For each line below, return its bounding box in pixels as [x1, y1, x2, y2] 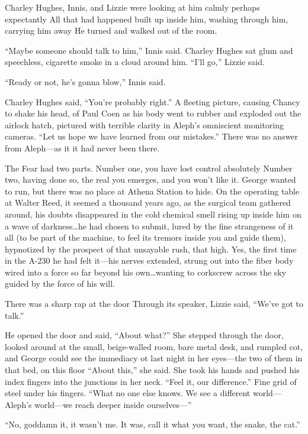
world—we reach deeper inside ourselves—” [34, 398, 192, 410]
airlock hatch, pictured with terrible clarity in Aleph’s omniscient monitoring [5, 118, 284, 131]
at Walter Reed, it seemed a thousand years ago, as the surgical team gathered [5, 196, 291, 209]
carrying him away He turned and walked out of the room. [5, 24, 217, 37]
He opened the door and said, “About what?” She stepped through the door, [5, 329, 284, 341]
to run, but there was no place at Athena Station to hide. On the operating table [5, 184, 300, 197]
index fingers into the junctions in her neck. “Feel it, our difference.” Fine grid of [5, 375, 297, 387]
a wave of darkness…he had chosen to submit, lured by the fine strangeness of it [5, 219, 294, 232]
